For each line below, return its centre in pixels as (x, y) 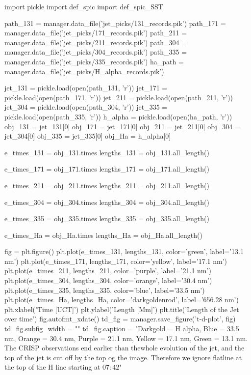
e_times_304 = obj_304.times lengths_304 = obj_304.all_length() (107, 202)
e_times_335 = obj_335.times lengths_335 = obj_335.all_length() (107, 218)
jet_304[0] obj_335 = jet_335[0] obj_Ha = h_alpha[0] (88, 136)
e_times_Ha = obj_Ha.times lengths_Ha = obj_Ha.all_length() (103, 235)
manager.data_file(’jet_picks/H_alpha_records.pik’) (84, 71)
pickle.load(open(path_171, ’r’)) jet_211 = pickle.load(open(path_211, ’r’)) (119, 97)
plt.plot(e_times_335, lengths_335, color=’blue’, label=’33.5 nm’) (105, 290)
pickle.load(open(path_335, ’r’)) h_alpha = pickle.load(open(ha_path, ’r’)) (118, 116)
